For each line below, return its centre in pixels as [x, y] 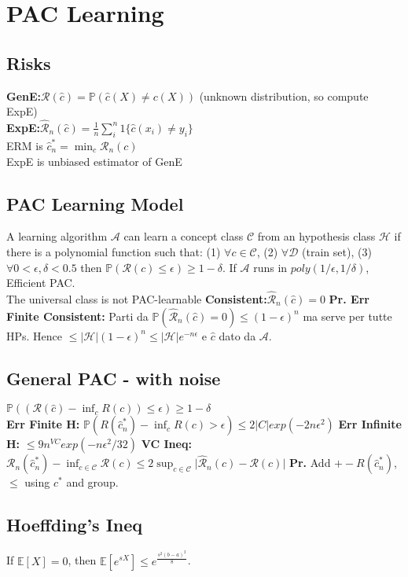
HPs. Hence [35, 335]
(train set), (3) [337, 251]
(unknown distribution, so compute [284, 96]
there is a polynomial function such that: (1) [114, 251]
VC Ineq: [166, 444]
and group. [92, 482]
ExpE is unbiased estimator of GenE [94, 161]
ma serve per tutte [347, 316]
